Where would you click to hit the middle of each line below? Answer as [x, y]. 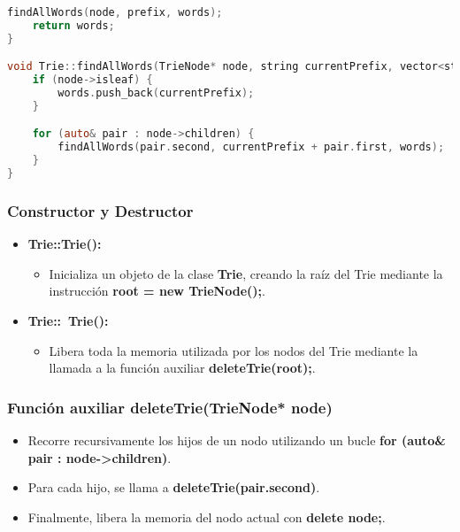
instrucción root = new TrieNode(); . [157, 291]
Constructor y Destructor [100, 210]
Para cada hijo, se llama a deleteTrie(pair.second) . [174, 487]
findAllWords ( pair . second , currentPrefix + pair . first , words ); [251, 147]
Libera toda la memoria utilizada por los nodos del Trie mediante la [234, 350]
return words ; [73, 25]
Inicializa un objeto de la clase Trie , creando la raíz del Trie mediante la [246, 273]
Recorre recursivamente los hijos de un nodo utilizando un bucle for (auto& [237, 439]
